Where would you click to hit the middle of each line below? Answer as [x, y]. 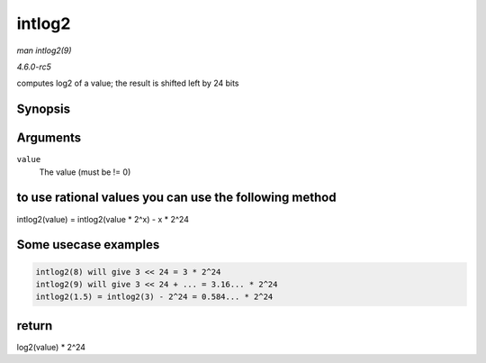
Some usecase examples [88, 245]
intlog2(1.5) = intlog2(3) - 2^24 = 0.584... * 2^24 [154, 297]
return [35, 326]
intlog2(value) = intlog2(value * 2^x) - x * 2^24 [103, 219]
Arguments [49, 138]
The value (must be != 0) [85, 172]
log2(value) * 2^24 [51, 347]
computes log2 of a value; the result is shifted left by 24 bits [128, 83]
